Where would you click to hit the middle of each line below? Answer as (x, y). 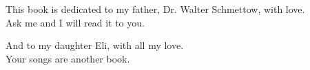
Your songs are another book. (68, 58)
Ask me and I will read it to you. (75, 22)
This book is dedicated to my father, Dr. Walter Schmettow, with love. (155, 9)
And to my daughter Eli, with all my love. (95, 45)
